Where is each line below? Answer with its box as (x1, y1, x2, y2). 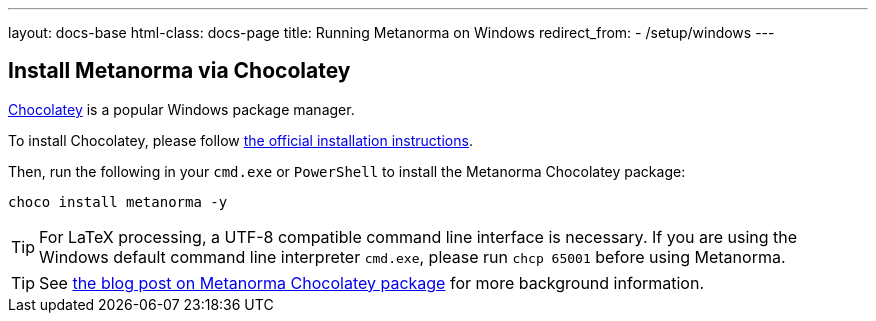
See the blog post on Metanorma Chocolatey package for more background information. (39, 272, 705, 293)
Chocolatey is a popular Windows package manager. (8, 100, 355, 118)
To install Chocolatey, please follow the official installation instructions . (8, 131, 473, 149)
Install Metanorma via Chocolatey (8, 58, 351, 84)
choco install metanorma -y (8, 193, 228, 210)
